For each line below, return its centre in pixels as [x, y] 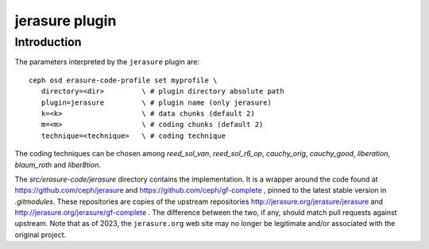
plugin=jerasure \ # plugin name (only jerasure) [156, 102]
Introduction [48, 42]
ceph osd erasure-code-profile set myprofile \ [123, 80]
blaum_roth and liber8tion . [58, 165]
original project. [41, 235]
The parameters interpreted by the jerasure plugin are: [107, 62]
